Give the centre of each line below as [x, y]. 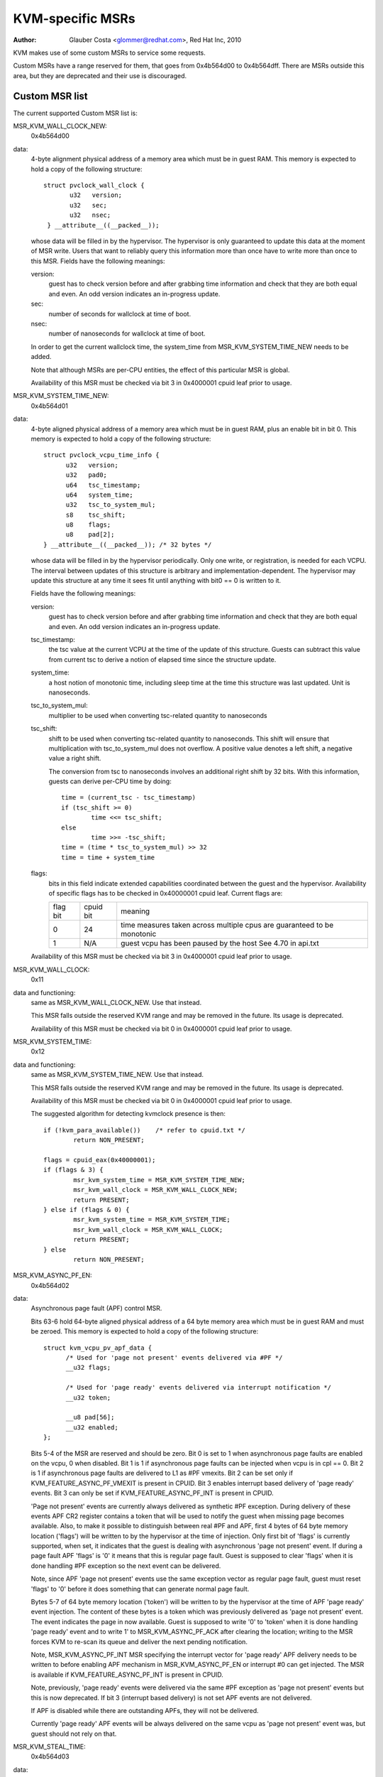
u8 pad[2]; [90, 535]
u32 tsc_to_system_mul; [111, 505]
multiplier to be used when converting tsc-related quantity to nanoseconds [158, 715]
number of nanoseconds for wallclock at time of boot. [127, 333]
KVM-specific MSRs [74, 18]
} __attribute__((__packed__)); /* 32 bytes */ [128, 544]
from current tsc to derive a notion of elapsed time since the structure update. [162, 659]
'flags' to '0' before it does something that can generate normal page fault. [140, 1589]
